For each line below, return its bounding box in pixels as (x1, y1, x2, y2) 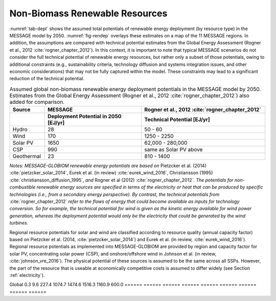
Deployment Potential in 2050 (48, 113, 122, 120)
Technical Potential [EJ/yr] (144, 116, 211, 123)
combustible (9, 184, 36, 190)
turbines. (9, 220, 29, 226)
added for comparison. (9, 98, 65, 105)
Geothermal (12, 153, 41, 160)
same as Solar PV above (144, 146, 203, 153)
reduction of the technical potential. (9, 76, 85, 82)
